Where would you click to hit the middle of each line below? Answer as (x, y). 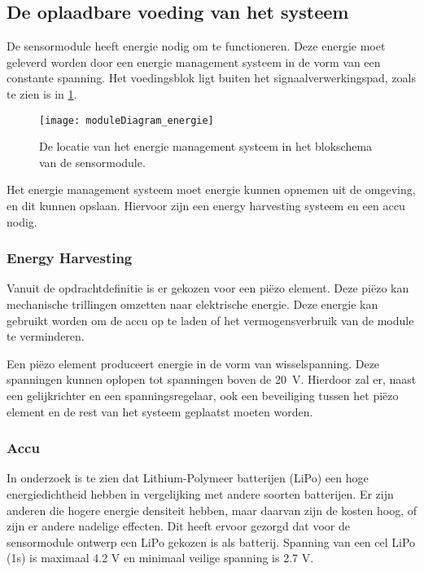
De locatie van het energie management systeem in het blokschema (206, 146)
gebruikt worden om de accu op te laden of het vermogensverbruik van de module (210, 320)
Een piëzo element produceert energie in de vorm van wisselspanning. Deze (193, 363)
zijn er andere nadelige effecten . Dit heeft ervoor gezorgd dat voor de (178, 526)
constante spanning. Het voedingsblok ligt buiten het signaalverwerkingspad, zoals (212, 78)
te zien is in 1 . (42, 93)
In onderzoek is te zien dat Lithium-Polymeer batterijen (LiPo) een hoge (188, 478)
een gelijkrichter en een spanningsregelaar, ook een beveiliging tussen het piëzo (203, 395)
